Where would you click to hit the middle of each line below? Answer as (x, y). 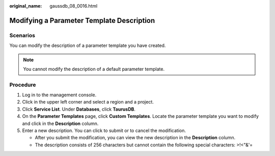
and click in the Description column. (60, 123)
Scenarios (22, 35)
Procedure (23, 85)
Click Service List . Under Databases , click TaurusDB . (79, 109)
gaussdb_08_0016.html (74, 6)
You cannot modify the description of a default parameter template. (94, 69)
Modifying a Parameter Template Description (82, 20)
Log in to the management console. (59, 95)
